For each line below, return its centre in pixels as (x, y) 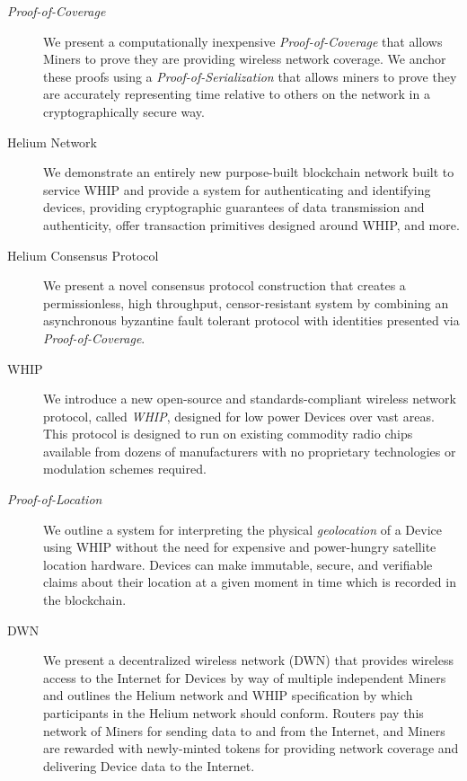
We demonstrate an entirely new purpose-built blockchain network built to (249, 172)
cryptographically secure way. (124, 111)
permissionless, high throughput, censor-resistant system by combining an (246, 302)
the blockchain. (85, 600)
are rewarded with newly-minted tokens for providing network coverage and (251, 748)
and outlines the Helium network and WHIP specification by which (228, 695)
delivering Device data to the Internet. (149, 765)
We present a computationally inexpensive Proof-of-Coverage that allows (243, 41)
